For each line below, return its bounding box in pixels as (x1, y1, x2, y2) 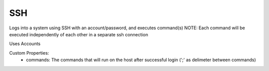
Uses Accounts (9, 41, 41, 47)
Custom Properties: (9, 50, 49, 56)
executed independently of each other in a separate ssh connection (9, 31, 148, 37)
